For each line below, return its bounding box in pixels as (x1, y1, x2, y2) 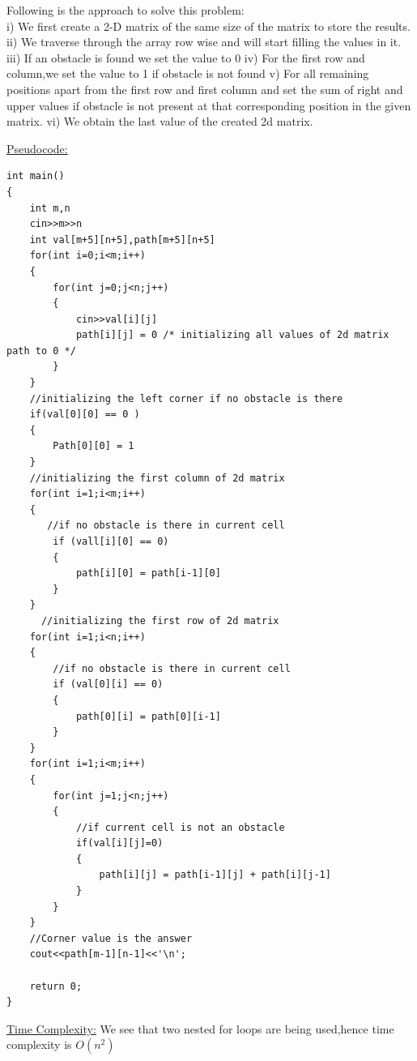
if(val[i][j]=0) (75, 837, 164, 849)
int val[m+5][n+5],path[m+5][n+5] (29, 233, 215, 246)
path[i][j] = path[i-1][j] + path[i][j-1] (99, 869, 331, 881)
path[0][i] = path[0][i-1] (75, 710, 221, 722)
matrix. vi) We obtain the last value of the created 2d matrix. (6, 113, 313, 130)
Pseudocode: (6, 139, 68, 156)
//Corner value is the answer (29, 932, 193, 944)
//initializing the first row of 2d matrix (40, 614, 279, 627)
